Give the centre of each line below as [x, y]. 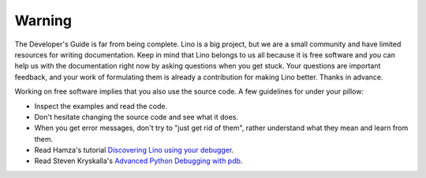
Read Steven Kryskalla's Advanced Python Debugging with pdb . [138, 161]
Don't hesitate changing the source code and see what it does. [136, 117]
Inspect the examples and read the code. [101, 106]
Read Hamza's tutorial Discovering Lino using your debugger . [134, 150]
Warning [43, 20]
